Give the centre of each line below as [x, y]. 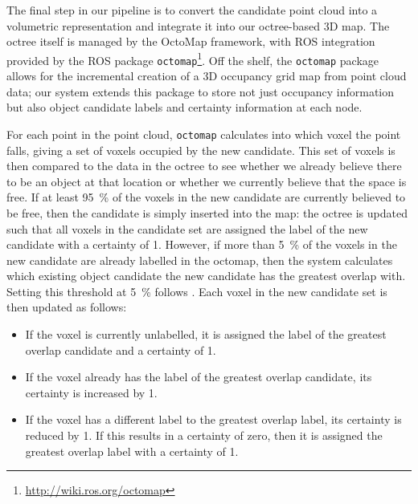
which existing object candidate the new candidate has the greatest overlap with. [206, 276]
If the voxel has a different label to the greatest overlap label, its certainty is [213, 419]
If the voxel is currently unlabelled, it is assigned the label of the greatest [206, 334]
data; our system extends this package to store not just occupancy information [201, 91]
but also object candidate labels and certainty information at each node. [184, 107]
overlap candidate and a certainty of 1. [121, 350]
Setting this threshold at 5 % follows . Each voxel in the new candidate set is [197, 291]
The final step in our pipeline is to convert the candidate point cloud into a [192, 10]
